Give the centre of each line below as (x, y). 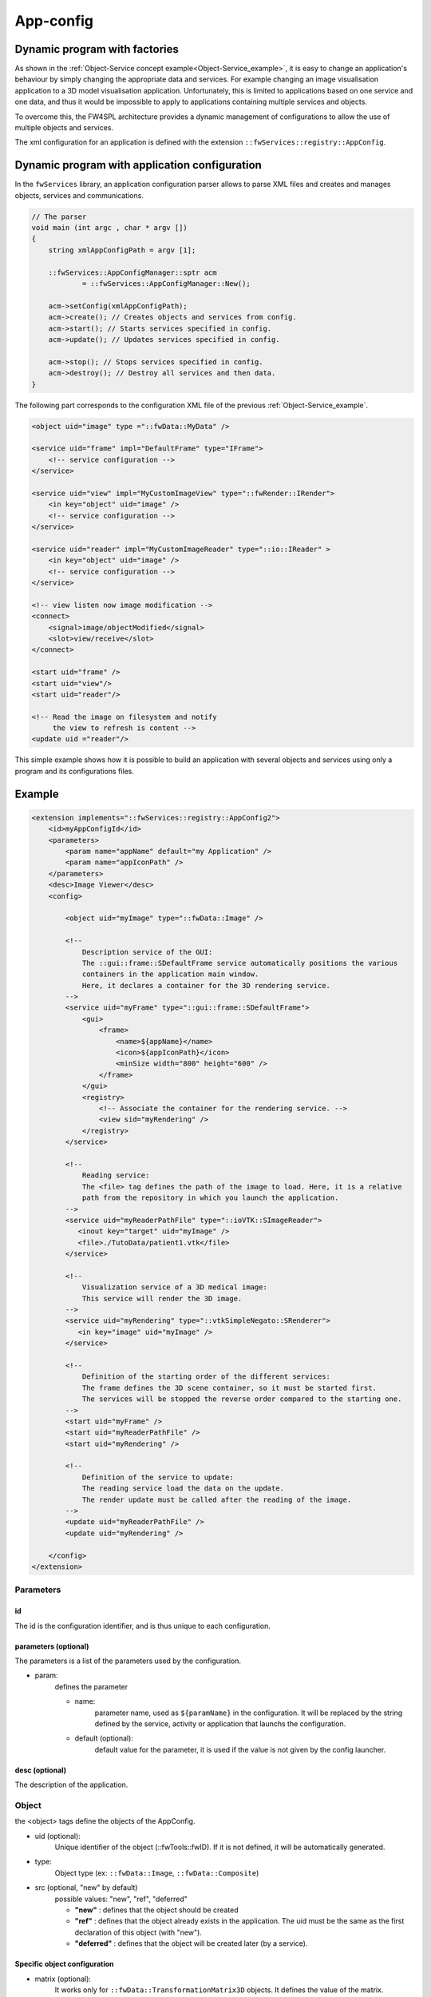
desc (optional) (41, 1770)
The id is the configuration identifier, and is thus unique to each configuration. (143, 1626)
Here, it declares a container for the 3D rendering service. (206, 985)
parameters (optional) (52, 1646)
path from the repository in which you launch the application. (210, 1198)
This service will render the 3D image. (162, 1298)
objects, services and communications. (79, 195)
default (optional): (104, 1738)
